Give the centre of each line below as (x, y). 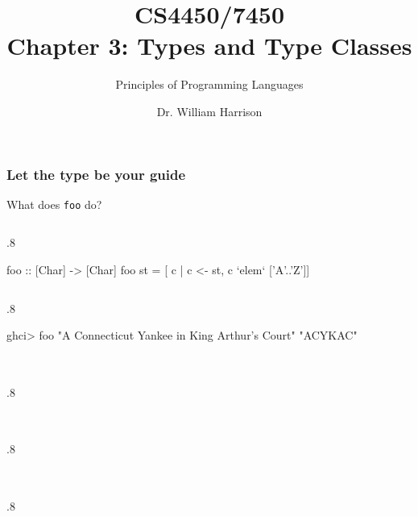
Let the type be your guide (96, 174)
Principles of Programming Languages (209, 84)
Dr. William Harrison (209, 111)
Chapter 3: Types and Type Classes (209, 46)
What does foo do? (54, 204)
